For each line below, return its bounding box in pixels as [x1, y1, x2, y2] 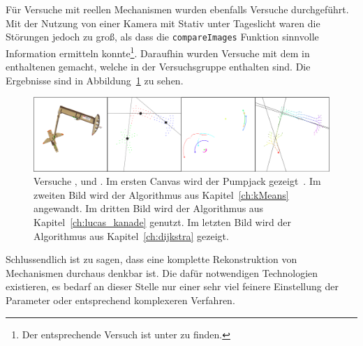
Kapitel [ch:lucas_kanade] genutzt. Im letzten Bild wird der [34, 215, 292, 230]
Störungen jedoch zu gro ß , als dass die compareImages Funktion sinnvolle [6, 29, 319, 44]
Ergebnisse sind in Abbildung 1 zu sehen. [6, 73, 184, 87]
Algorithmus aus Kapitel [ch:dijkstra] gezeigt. [34, 228, 229, 243]
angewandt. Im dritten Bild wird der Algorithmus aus [34, 201, 264, 216]
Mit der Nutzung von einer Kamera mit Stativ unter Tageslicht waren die [6, 15, 320, 30]
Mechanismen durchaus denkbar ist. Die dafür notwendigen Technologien [6, 265, 318, 280]
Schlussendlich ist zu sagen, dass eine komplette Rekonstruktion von [6, 252, 297, 266]
